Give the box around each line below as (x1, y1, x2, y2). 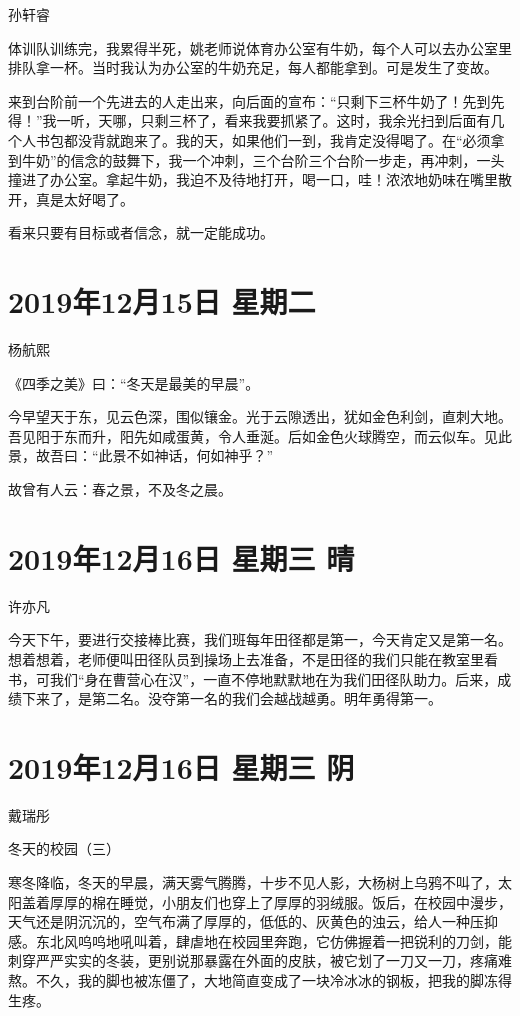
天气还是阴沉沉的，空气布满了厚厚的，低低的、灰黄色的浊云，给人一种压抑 (8, 911, 498, 932)
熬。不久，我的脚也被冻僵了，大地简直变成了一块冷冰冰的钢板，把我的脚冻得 (8, 970, 512, 990)
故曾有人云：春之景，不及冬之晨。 (8, 479, 232, 500)
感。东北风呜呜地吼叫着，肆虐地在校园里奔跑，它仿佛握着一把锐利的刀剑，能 (8, 930, 512, 951)
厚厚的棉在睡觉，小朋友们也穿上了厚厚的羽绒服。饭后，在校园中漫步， (49, 891, 512, 912)
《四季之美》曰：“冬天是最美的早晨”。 (8, 372, 260, 393)
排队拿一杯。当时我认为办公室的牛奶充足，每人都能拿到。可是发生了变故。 (8, 57, 498, 78)
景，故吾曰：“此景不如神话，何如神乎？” (8, 445, 274, 466)
